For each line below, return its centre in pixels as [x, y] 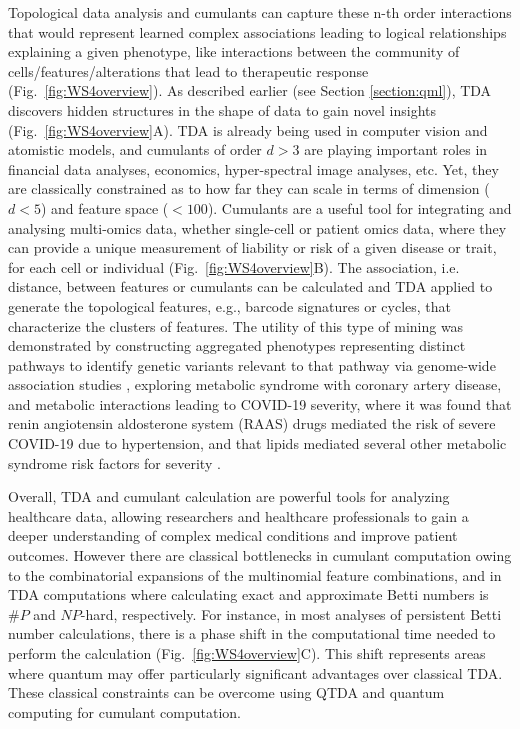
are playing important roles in [396, 149]
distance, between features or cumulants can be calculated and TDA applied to [250, 286]
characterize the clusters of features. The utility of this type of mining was [236, 325]
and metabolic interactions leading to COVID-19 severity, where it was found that [260, 403]
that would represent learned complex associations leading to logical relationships [257, 31]
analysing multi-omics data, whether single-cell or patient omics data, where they [257, 227]
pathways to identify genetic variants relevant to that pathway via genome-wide [252, 364]
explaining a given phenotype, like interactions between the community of [234, 51]
